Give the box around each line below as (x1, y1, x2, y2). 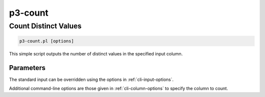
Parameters (9, 64, 46, 72)
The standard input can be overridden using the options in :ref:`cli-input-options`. (9, 76, 174, 82)
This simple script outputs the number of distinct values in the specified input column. (9, 50, 183, 56)
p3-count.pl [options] (19, 38, 74, 44)
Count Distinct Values (9, 22, 82, 30)
